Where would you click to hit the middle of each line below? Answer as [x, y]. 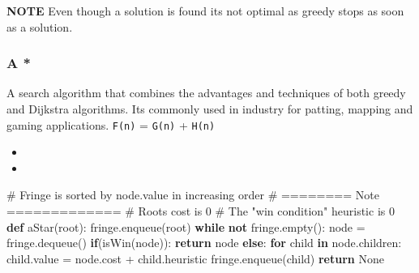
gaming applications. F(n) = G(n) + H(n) [111, 124]
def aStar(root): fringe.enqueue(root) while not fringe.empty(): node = [186, 226]
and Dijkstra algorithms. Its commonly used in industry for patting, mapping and [210, 109]
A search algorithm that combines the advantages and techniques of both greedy [206, 93]
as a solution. [40, 26]
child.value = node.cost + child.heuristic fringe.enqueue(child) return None [195, 258]
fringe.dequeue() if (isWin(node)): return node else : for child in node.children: [204, 243]
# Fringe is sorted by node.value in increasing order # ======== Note [193, 195]
